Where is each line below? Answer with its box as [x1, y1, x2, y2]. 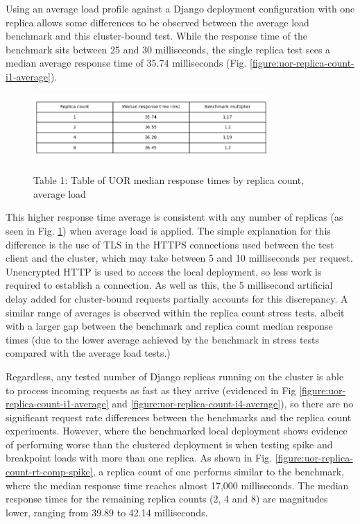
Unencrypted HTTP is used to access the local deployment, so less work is [6, 264, 322, 278]
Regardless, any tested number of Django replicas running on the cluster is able [6, 369, 344, 383]
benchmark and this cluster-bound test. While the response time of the [6, 28, 307, 43]
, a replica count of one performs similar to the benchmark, [92, 464, 345, 479]
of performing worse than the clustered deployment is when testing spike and [6, 437, 333, 451]
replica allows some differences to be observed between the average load [6, 15, 309, 29]
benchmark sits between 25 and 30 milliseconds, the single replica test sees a [6, 42, 331, 56]
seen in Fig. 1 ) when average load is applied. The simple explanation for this [6, 223, 331, 237]
